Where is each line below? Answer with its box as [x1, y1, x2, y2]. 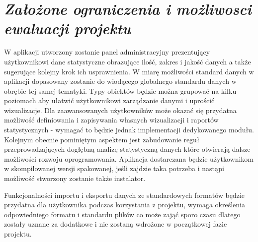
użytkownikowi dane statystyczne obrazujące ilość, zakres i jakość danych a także [4, 56, 251, 66]
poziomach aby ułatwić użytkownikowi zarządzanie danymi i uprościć [4, 95, 215, 106]
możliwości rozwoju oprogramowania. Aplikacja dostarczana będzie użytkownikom [4, 153, 254, 164]
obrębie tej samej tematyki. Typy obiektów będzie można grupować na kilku [4, 85, 237, 96]
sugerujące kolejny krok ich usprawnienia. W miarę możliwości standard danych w [4, 66, 254, 76]
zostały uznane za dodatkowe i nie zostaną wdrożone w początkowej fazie [4, 219, 227, 229]
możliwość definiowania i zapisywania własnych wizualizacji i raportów [4, 115, 219, 125]
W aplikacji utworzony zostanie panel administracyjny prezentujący [4, 47, 210, 57]
